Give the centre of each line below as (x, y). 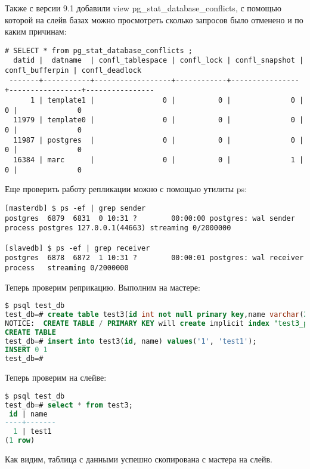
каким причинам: (36, 31)
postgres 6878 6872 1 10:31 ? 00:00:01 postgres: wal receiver (154, 258)
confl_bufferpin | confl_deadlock (73, 71)
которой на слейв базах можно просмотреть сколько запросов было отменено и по (154, 19)
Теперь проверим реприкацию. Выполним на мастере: (103, 287)
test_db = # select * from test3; (69, 405)
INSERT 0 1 (26, 350)
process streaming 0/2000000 (67, 268)
